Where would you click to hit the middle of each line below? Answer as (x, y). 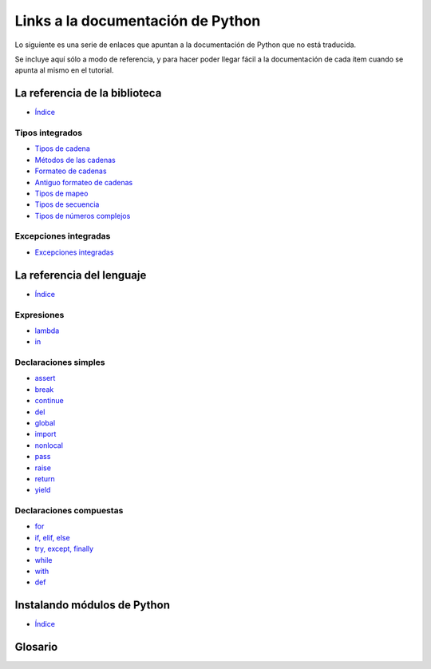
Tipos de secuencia (67, 204)
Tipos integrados (49, 133)
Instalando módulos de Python (93, 606)
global (45, 423)
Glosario (36, 647)
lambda (47, 331)
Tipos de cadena (63, 148)
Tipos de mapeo (61, 193)
